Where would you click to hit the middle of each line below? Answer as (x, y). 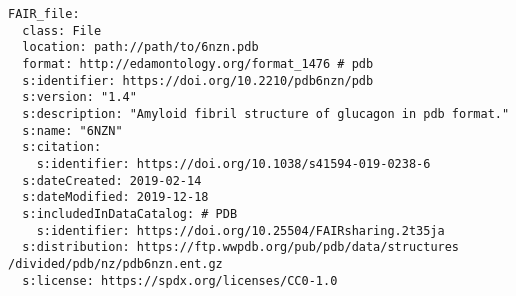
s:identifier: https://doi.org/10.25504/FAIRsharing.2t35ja (240, 230)
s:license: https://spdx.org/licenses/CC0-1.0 (180, 280)
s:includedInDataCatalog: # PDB (130, 213)
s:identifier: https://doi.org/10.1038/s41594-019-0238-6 (233, 163)
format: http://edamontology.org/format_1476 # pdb (198, 63)
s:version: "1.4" (79, 97)
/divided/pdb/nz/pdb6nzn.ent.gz (115, 263)
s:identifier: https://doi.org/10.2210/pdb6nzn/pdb (198, 80)
